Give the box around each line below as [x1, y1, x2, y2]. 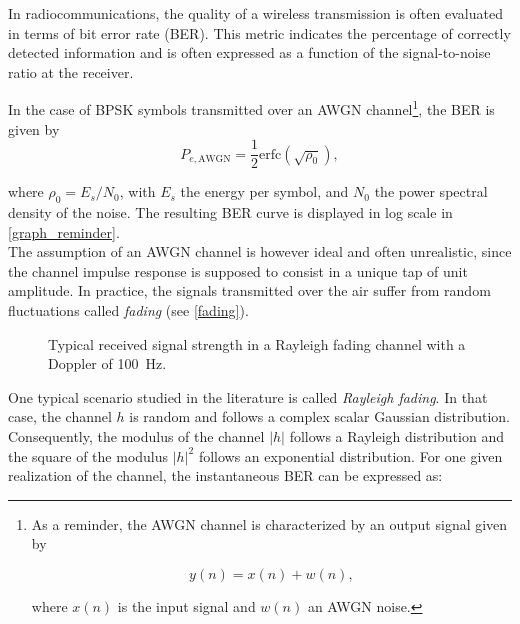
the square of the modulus [8, 445, 169, 466]
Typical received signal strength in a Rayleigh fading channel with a [48, 333, 466, 354]
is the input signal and [117, 595, 256, 616]
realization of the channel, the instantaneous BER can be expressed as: [8, 465, 443, 486]
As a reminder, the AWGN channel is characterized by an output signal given [31, 513, 508, 534]
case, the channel [8, 406, 112, 427]
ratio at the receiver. [8, 61, 134, 82]
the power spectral [374, 181, 488, 202]
